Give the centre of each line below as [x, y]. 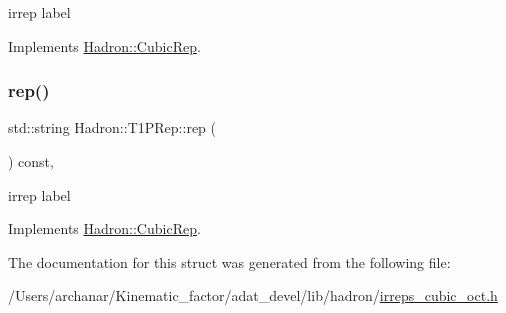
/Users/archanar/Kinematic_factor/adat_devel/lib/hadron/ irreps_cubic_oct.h [253, 295]
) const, [31, 161]
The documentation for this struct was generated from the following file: [229, 261]
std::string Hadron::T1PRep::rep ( [112, 127]
